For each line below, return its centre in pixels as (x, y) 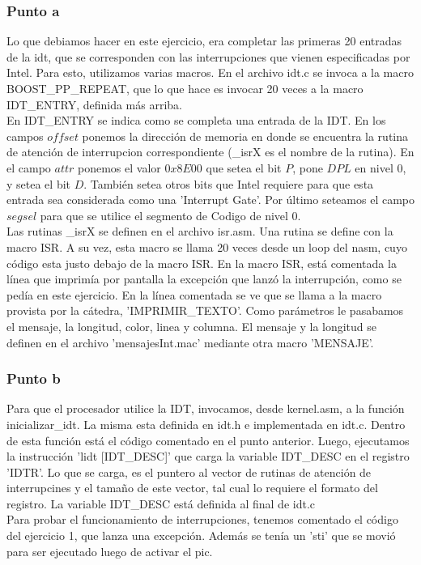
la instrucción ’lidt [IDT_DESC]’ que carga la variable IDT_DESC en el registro (208, 456)
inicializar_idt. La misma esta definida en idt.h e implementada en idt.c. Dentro (206, 424)
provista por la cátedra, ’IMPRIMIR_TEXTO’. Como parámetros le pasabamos (205, 310)
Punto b (34, 378)
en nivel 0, (381, 167)
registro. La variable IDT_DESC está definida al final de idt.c (161, 503)
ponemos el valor (119, 167)
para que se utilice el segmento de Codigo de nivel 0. (170, 215)
